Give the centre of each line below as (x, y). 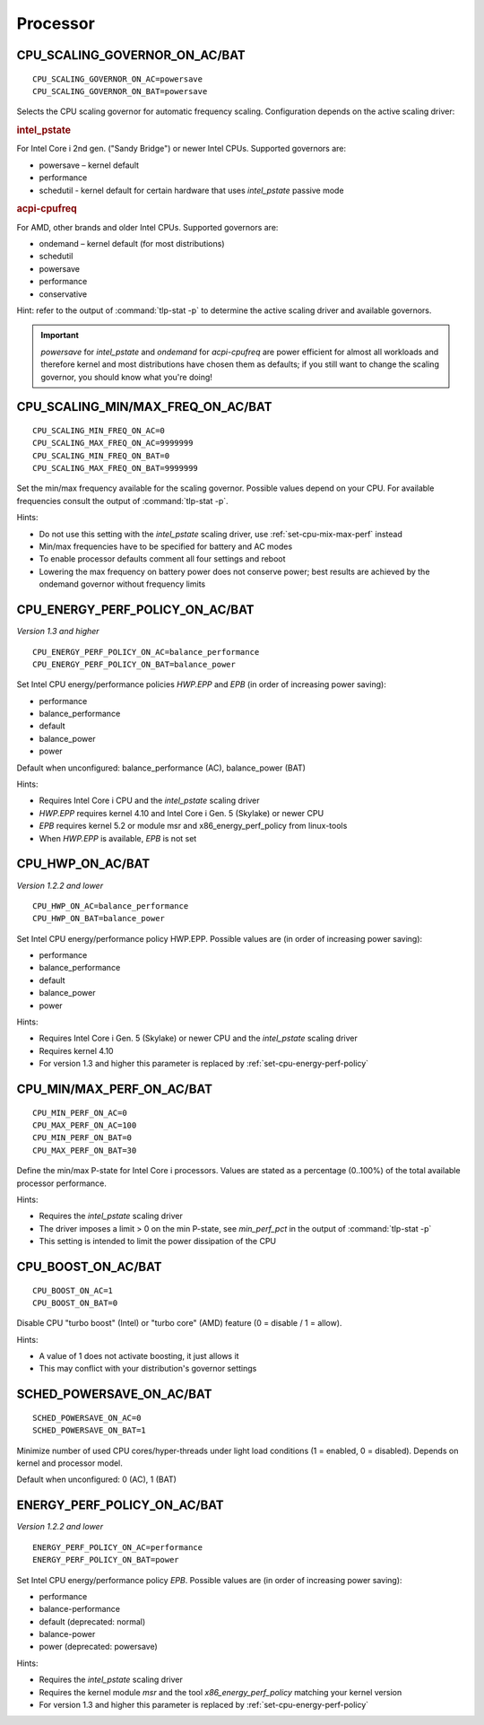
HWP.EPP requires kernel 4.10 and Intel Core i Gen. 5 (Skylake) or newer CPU (181, 813)
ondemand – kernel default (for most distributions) (132, 244)
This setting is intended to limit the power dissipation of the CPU (158, 1241)
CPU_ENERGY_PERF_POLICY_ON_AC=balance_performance (146, 652)
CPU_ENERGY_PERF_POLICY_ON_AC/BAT (135, 610)
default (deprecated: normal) (92, 1621)
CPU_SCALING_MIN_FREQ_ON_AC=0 (99, 430)
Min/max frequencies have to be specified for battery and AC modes (166, 546)
